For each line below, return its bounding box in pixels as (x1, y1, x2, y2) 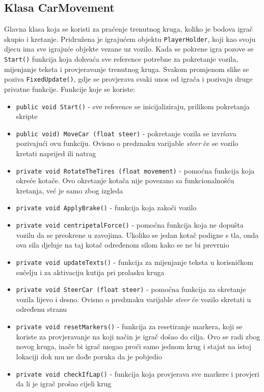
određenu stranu (16, 304, 67, 314)
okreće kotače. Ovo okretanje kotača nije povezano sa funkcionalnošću (16, 175, 234, 186)
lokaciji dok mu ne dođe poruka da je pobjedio (16, 351, 162, 361)
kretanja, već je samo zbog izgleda (16, 185, 123, 195)
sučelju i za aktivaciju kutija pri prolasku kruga (16, 266, 165, 277)
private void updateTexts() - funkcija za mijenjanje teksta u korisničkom (16, 256, 253, 267)
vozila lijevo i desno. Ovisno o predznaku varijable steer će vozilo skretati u (16, 293, 251, 304)
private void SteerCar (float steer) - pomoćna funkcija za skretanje (16, 284, 246, 295)
